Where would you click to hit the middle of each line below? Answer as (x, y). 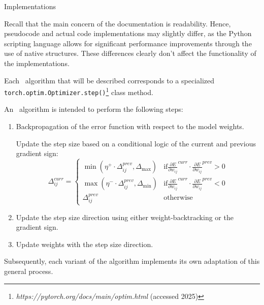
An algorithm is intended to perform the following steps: (94, 109)
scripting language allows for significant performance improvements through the (128, 43)
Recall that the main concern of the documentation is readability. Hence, (118, 23)
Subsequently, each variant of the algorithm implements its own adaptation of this (132, 261)
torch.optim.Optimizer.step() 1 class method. (79, 91)
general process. (29, 271)
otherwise (178, 198)
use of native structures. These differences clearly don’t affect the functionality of (130, 53)
